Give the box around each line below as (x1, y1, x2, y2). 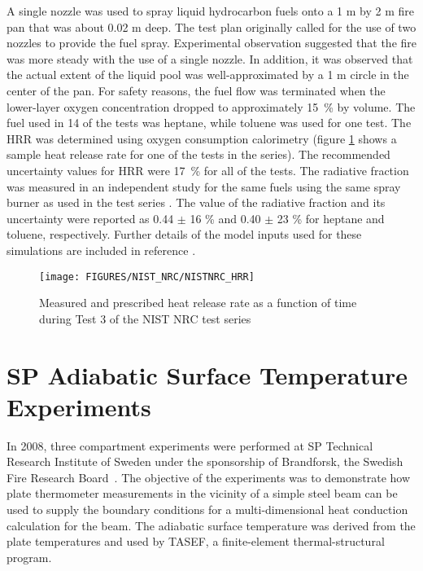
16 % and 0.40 (190, 209, 261, 226)
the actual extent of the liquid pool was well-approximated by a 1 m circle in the (7, 66, 409, 83)
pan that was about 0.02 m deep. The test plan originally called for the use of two (7, 18, 416, 35)
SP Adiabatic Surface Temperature (7, 358, 408, 391)
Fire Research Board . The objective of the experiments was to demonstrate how (7, 468, 411, 485)
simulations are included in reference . (7, 241, 196, 258)
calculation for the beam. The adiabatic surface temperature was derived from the (7, 516, 416, 534)
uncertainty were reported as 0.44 (7, 209, 174, 226)
